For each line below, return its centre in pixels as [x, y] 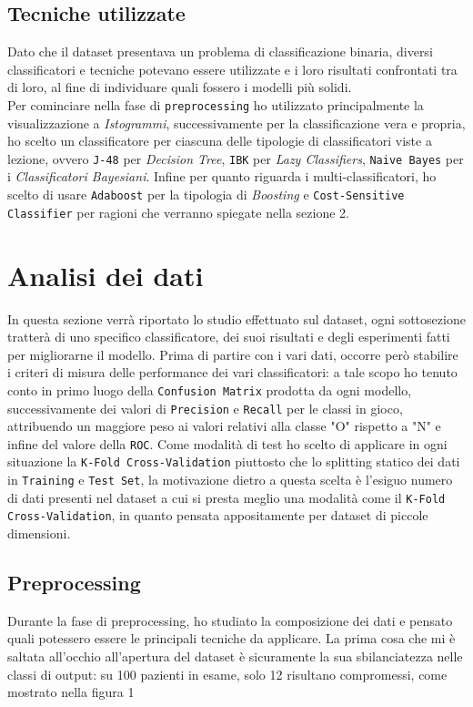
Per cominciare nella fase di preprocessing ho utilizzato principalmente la [216, 104]
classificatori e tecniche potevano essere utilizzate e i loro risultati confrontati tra [232, 69]
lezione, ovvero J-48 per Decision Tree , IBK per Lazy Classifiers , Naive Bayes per [236, 158]
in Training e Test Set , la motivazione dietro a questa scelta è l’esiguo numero [230, 480]
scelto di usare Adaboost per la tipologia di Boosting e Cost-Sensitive [206, 195]
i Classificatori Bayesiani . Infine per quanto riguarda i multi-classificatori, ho [222, 176]
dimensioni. [39, 533]
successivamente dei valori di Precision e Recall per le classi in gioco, [205, 408]
